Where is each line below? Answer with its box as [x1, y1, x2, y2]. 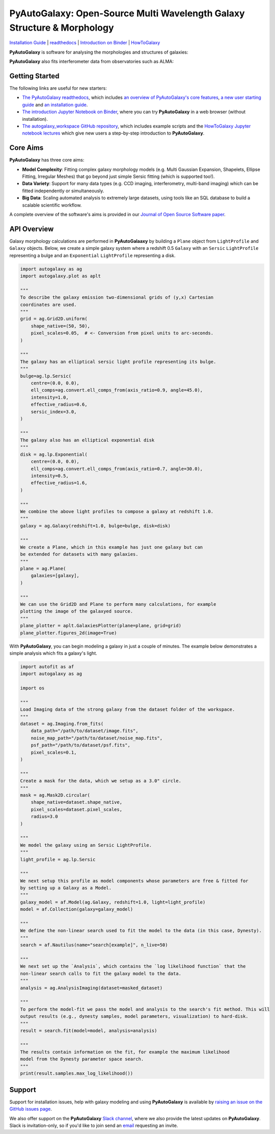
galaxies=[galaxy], [31, 573, 80, 579]
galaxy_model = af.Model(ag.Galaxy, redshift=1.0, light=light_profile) [20, 899, 206, 905]
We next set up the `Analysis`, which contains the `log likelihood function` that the [20, 964, 246, 969]
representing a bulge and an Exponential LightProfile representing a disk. [9, 252, 176, 259]
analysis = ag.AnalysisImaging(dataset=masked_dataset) [20, 985, 163, 991]
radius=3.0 [31, 814, 58, 819]
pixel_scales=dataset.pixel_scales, [31, 806, 122, 812]
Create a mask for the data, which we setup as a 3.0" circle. [20, 778, 182, 784]
